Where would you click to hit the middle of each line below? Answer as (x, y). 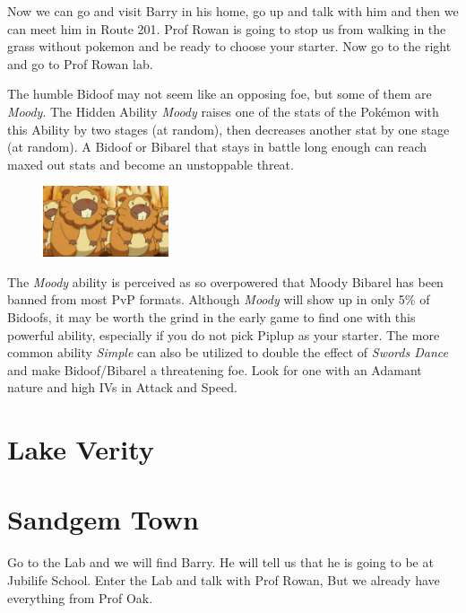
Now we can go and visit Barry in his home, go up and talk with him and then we (233, 11)
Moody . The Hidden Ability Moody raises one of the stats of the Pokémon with (223, 111)
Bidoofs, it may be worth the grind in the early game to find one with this (211, 316)
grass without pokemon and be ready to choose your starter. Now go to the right (229, 46)
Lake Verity (81, 449)
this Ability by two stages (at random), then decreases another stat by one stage (229, 129)
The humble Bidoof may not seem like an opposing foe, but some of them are (220, 94)
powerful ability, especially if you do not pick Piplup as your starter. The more (224, 334)
